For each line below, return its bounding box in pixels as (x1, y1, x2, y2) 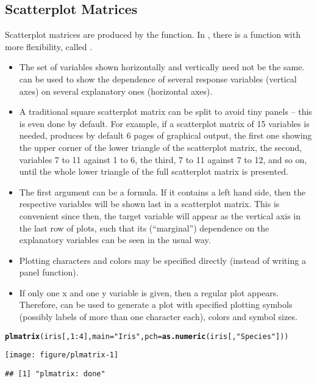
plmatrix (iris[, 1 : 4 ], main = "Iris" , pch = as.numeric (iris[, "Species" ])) (5, 332, 289, 341)
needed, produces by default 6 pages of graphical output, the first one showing (19, 129, 312, 142)
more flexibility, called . (5, 40, 93, 53)
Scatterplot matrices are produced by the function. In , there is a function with (5, 28, 301, 41)
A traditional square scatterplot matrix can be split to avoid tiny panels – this (19, 105, 312, 118)
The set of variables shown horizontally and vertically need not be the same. (19, 60, 305, 73)
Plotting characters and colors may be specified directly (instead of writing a (19, 254, 306, 266)
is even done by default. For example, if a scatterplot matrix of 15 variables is (19, 117, 310, 129)
